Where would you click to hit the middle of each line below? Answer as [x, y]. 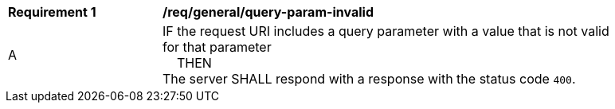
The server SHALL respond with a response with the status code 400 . [369, 79]
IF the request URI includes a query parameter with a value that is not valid [386, 31]
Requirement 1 [52, 12]
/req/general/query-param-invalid [268, 12]
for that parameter [217, 47]
